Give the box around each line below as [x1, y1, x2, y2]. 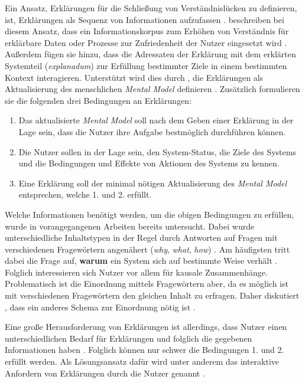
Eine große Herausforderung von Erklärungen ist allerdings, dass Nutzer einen [5, 320, 287, 333]
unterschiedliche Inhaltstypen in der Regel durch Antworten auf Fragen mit [5, 231, 278, 244]
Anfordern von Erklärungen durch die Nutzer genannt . [5, 366, 205, 379]
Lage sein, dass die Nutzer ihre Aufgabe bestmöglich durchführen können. [18, 125, 286, 138]
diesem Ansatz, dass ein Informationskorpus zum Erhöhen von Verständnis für [5, 25, 289, 37]
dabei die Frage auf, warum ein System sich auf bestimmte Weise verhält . [5, 254, 278, 267]
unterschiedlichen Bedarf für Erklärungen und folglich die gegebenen [5, 332, 252, 344]
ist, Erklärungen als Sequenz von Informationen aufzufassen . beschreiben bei [5, 13, 284, 25]
